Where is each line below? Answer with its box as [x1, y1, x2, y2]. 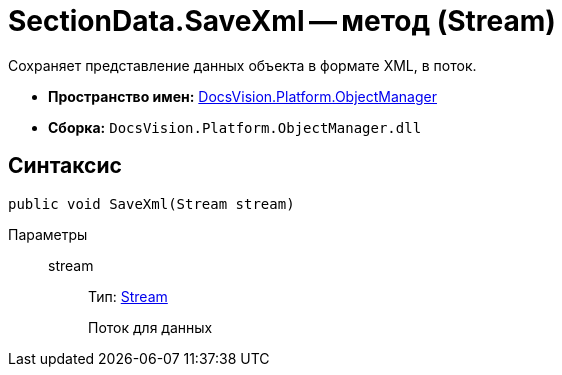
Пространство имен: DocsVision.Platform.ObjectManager [48, 87, 437, 105]
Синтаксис [8, 153, 122, 179]
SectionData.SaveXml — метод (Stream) [8, 4, 556, 38]
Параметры [8, 225, 88, 243]
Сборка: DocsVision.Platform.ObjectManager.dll [48, 118, 422, 136]
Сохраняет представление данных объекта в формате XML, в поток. [8, 56, 477, 74]
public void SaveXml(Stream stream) [8, 195, 295, 212]
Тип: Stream [88, 287, 168, 305]
